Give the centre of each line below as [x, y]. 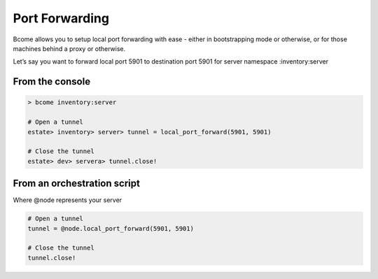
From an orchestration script [76, 184]
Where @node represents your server [68, 200]
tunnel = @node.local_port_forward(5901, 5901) [111, 228]
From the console [52, 81]
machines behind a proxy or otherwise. [69, 48]
